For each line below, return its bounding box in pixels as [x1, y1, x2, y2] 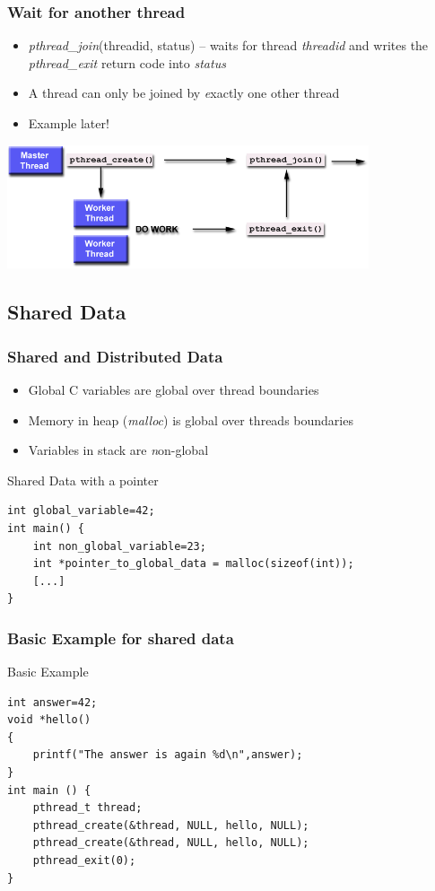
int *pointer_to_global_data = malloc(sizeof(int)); [32, 557, 354, 571]
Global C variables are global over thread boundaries [28, 380, 319, 398]
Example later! [28, 114, 109, 132]
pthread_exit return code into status [28, 53, 226, 72]
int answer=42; [7, 695, 98, 709]
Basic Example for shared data [7, 626, 234, 649]
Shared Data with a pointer [7, 470, 159, 489]
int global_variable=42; [7, 504, 155, 518]
